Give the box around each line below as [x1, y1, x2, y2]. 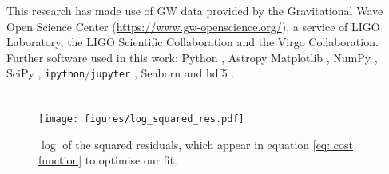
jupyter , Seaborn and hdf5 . [90, 65, 235, 81]
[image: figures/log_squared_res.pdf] [38, 113, 244, 125]
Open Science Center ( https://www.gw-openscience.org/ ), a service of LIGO [6, 18, 380, 34]
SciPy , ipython [6, 65, 85, 81]
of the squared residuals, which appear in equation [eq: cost [62, 136, 353, 152]
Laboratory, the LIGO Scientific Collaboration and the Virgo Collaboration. [6, 34, 379, 50]
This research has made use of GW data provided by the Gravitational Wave [6, 2, 383, 18]
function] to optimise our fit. [38, 152, 177, 168]
